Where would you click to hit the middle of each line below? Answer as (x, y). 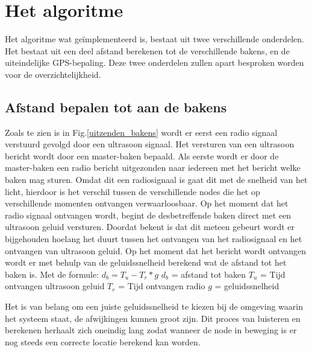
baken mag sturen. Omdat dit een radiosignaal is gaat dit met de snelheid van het (156, 180)
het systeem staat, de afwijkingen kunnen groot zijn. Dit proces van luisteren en (153, 318)
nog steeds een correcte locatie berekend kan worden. (103, 341)
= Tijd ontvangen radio (162, 286)
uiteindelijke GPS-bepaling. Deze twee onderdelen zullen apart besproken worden (154, 62)
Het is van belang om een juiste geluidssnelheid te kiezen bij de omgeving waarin (154, 306)
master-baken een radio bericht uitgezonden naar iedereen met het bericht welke (153, 168)
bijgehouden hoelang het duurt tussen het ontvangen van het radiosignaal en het (154, 239)
